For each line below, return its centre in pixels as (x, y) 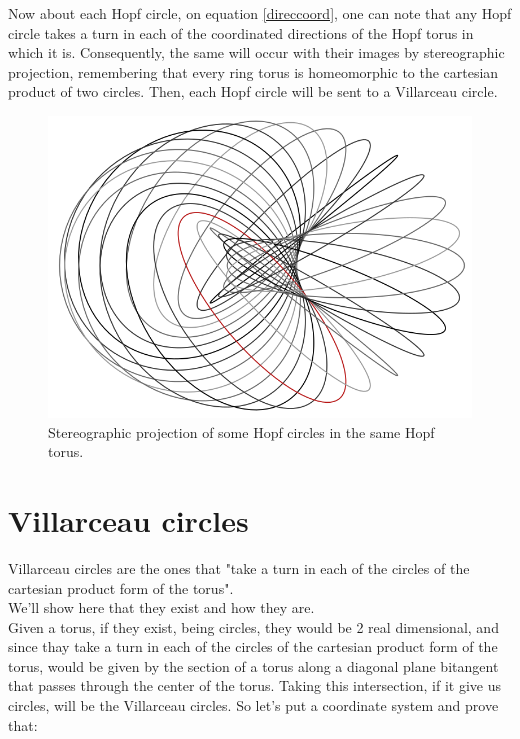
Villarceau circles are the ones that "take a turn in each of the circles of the (239, 567)
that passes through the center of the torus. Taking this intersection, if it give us (255, 685)
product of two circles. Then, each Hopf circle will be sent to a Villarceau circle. (253, 91)
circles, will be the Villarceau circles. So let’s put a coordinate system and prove (253, 705)
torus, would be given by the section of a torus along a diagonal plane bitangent (253, 665)
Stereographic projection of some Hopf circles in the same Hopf (241, 431)
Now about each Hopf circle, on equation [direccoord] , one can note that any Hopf (260, 13)
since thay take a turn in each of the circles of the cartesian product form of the (253, 646)
